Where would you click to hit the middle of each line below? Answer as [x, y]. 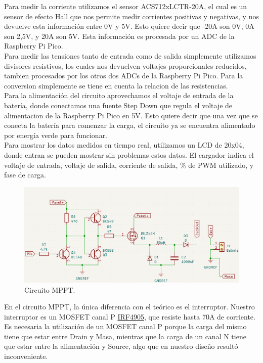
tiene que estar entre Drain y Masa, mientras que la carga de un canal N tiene [125, 336]
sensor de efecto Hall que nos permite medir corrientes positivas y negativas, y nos [131, 16]
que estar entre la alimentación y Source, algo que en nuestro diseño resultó [121, 346]
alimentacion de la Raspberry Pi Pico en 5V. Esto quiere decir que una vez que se [131, 115]
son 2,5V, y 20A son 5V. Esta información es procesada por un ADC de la [119, 36]
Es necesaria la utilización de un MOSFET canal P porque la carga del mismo [125, 326]
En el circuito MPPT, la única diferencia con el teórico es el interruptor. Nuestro [129, 307]
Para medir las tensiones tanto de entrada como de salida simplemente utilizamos [130, 55]
